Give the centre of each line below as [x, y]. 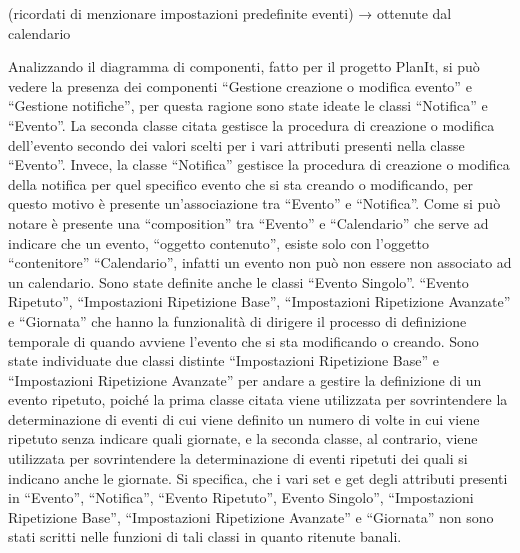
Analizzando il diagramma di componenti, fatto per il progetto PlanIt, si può [244, 66]
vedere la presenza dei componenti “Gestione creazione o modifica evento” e [240, 85]
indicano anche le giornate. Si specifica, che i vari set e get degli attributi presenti [258, 477]
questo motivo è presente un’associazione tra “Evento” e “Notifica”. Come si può [254, 203]
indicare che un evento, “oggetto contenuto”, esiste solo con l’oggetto [218, 242]
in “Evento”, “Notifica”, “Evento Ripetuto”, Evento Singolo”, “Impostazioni [241, 497]
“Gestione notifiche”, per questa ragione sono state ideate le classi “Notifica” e [248, 105]
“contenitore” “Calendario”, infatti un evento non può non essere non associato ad [260, 262]
